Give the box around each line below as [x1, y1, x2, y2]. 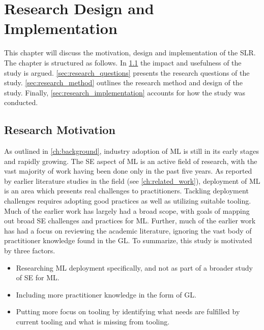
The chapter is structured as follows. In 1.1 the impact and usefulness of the [4, 57, 242, 68]
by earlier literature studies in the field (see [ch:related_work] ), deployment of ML [4, 175, 260, 186]
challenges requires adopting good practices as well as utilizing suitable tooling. [4, 195, 251, 206]
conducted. [4, 97, 38, 108]
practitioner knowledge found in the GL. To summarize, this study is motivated [4, 235, 252, 246]
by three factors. [4, 245, 55, 256]
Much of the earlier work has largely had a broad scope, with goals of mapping [4, 205, 250, 216]
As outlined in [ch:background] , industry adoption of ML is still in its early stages [4, 146, 259, 156]
